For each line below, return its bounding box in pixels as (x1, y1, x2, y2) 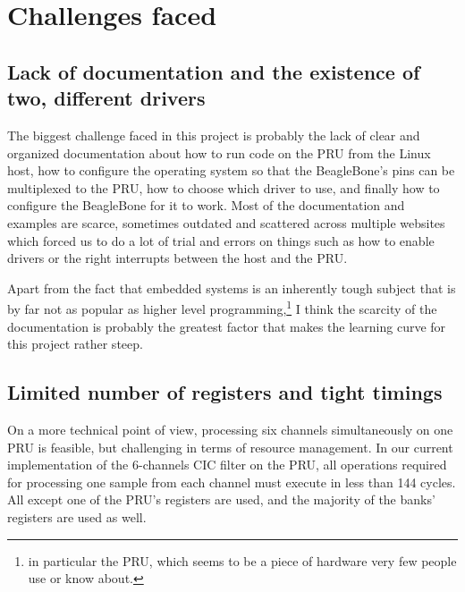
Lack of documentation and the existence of (7, 57, 420, 85)
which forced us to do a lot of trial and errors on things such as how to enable (7, 231, 435, 249)
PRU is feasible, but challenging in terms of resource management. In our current (7, 437, 453, 456)
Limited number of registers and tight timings (7, 378, 443, 406)
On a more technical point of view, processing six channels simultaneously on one (7, 419, 453, 438)
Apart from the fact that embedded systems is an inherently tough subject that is (7, 278, 456, 297)
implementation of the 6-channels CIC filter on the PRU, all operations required (7, 455, 447, 474)
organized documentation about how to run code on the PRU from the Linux (7, 143, 431, 162)
